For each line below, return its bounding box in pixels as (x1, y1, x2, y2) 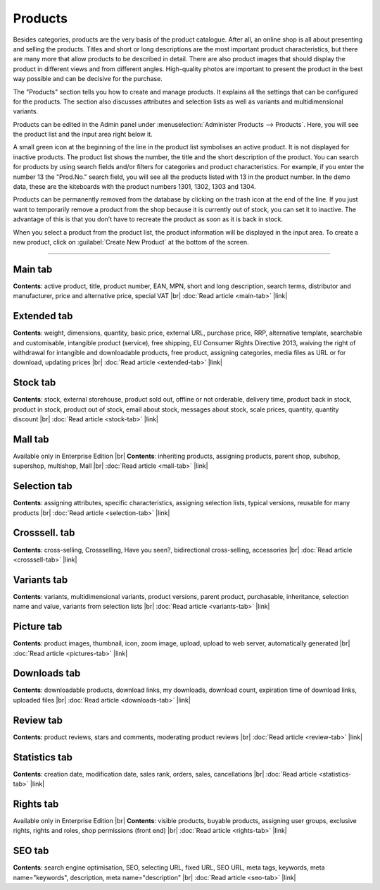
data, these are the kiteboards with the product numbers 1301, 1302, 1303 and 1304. (13, 183, 256, 191)
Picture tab (13, 621, 63, 633)
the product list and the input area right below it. (13, 130, 153, 139)
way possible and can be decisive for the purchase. (13, 75, 163, 83)
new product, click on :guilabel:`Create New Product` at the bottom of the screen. (13, 237, 249, 246)
